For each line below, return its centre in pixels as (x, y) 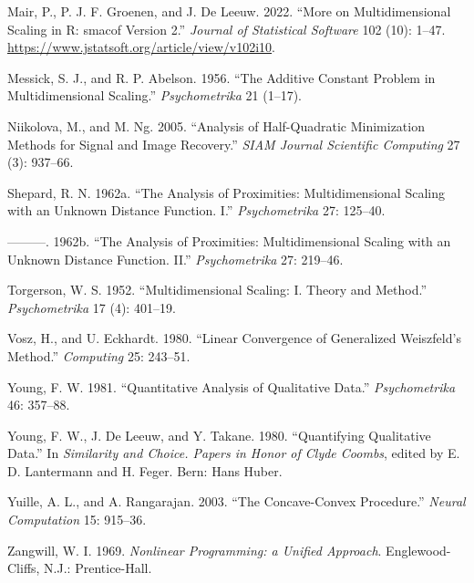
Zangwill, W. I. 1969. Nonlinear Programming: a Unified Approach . (195, 550)
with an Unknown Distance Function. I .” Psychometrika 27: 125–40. (196, 210)
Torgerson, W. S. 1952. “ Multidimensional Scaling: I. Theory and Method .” (217, 290)
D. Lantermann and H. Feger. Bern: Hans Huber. (145, 470)
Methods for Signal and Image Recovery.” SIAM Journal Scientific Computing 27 (234, 144)
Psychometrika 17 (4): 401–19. (92, 307)
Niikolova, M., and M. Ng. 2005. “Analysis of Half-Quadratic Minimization (216, 125)
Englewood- (418, 550)
